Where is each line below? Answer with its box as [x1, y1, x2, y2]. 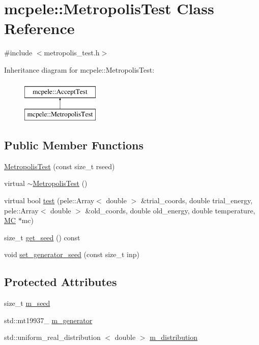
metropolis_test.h [44, 47, 100, 58]
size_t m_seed [4, 298, 50, 308]
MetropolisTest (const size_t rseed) [4, 161, 115, 171]
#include [4, 47, 33, 58]
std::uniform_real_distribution [4, 332, 101, 342]
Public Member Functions [4, 137, 143, 153]
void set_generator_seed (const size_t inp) [4, 249, 139, 260]
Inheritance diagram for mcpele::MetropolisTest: [4, 64, 155, 75]
